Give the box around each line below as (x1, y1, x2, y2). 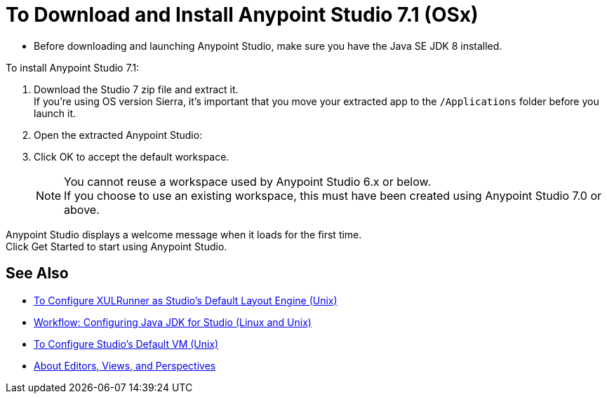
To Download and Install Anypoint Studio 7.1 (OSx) (6, 3, 479, 27)
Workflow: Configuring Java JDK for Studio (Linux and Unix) (34, 316, 312, 328)
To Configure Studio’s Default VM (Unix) (34, 337, 219, 350)
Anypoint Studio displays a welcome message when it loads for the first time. (6, 228, 362, 241)
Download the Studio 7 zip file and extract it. (34, 83, 239, 95)
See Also (6, 264, 69, 283)
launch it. (34, 107, 76, 119)
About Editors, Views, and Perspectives (34, 359, 216, 372)
